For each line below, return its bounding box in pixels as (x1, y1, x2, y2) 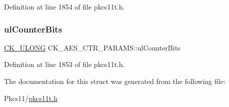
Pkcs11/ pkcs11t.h (4, 92, 57, 103)
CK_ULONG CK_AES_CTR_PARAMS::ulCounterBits (4, 42, 180, 52)
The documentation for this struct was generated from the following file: (4, 76, 225, 86)
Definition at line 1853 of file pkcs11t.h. (4, 59, 125, 69)
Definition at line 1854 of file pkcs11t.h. (4, 1, 125, 11)
